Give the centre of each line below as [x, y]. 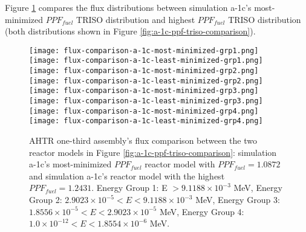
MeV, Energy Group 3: [238, 199]
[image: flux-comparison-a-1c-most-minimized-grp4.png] [144, 111]
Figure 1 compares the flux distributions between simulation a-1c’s [128, 7]
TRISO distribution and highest [136, 19]
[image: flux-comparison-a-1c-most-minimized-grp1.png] [144, 50]
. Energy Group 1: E [129, 188]
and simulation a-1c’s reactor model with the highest [127, 176]
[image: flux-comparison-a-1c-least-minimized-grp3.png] [146, 101]
